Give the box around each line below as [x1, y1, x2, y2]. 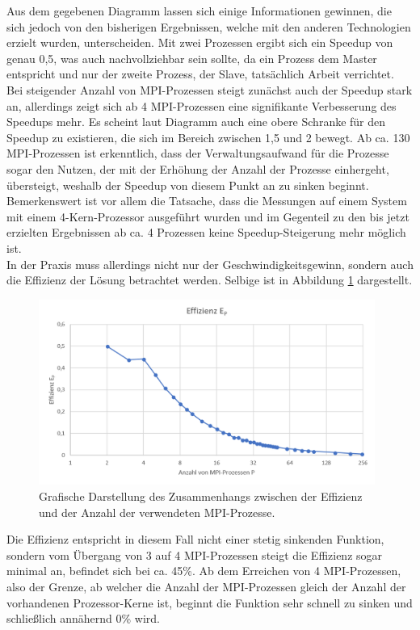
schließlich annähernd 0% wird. [6, 610, 160, 627]
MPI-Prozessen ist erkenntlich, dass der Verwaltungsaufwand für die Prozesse [6, 145, 389, 162]
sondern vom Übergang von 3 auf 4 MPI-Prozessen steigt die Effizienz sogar [6, 546, 383, 563]
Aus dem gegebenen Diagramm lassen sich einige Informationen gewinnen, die [6, 2, 392, 19]
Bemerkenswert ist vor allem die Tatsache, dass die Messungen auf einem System [6, 192, 407, 209]
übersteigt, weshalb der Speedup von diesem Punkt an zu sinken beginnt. [6, 176, 369, 193]
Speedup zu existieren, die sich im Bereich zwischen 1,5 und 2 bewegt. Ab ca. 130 [6, 128, 410, 145]
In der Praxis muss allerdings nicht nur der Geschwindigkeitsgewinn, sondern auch [6, 255, 414, 272]
